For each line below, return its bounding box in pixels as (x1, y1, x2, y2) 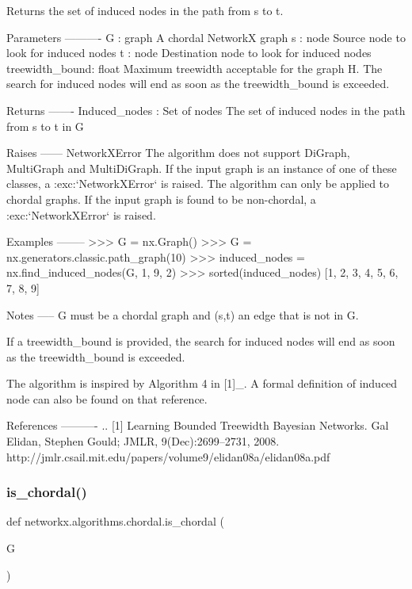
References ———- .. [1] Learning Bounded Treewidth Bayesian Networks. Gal (6, 417, 389, 434)
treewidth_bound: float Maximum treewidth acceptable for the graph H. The (6, 59, 383, 76)
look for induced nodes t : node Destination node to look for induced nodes (6, 44, 372, 61)
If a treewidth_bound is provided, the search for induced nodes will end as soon (6, 333, 395, 350)
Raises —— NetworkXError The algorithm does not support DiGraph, (6, 144, 350, 161)
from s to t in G (6, 117, 84, 134)
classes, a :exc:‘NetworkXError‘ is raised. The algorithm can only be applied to (6, 175, 390, 192)
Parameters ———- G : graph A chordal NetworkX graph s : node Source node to (6, 29, 406, 45)
